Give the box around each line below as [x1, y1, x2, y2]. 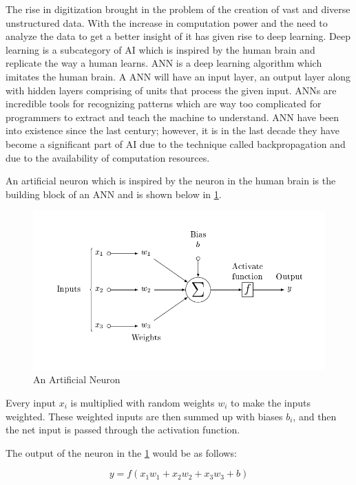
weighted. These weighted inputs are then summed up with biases [6, 409, 283, 423]
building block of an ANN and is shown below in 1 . [6, 186, 222, 201]
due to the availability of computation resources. [6, 150, 210, 164]
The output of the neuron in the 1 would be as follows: [6, 445, 237, 460]
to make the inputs [231, 396, 311, 410]
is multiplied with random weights [70, 396, 215, 410]
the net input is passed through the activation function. [6, 422, 240, 437]
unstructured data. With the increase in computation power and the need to [6, 15, 328, 30]
